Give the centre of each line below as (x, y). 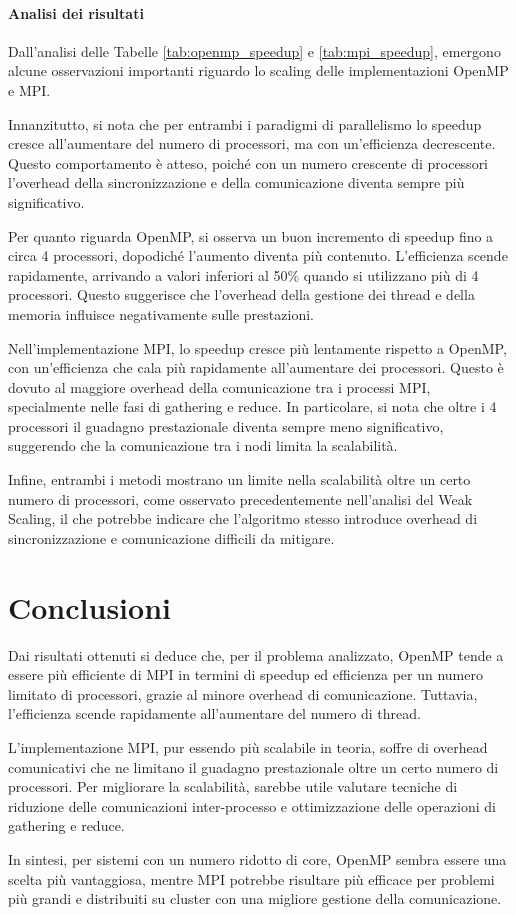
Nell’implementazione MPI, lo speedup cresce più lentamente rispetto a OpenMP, (257, 347)
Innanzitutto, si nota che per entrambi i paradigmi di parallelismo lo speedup (245, 123)
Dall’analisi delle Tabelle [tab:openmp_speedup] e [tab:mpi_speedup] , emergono (254, 50)
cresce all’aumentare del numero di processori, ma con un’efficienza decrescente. (252, 143)
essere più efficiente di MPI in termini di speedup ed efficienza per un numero (245, 674)
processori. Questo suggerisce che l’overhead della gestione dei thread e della (241, 294)
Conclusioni (89, 606)
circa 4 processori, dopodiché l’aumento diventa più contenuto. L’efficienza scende (258, 255)
